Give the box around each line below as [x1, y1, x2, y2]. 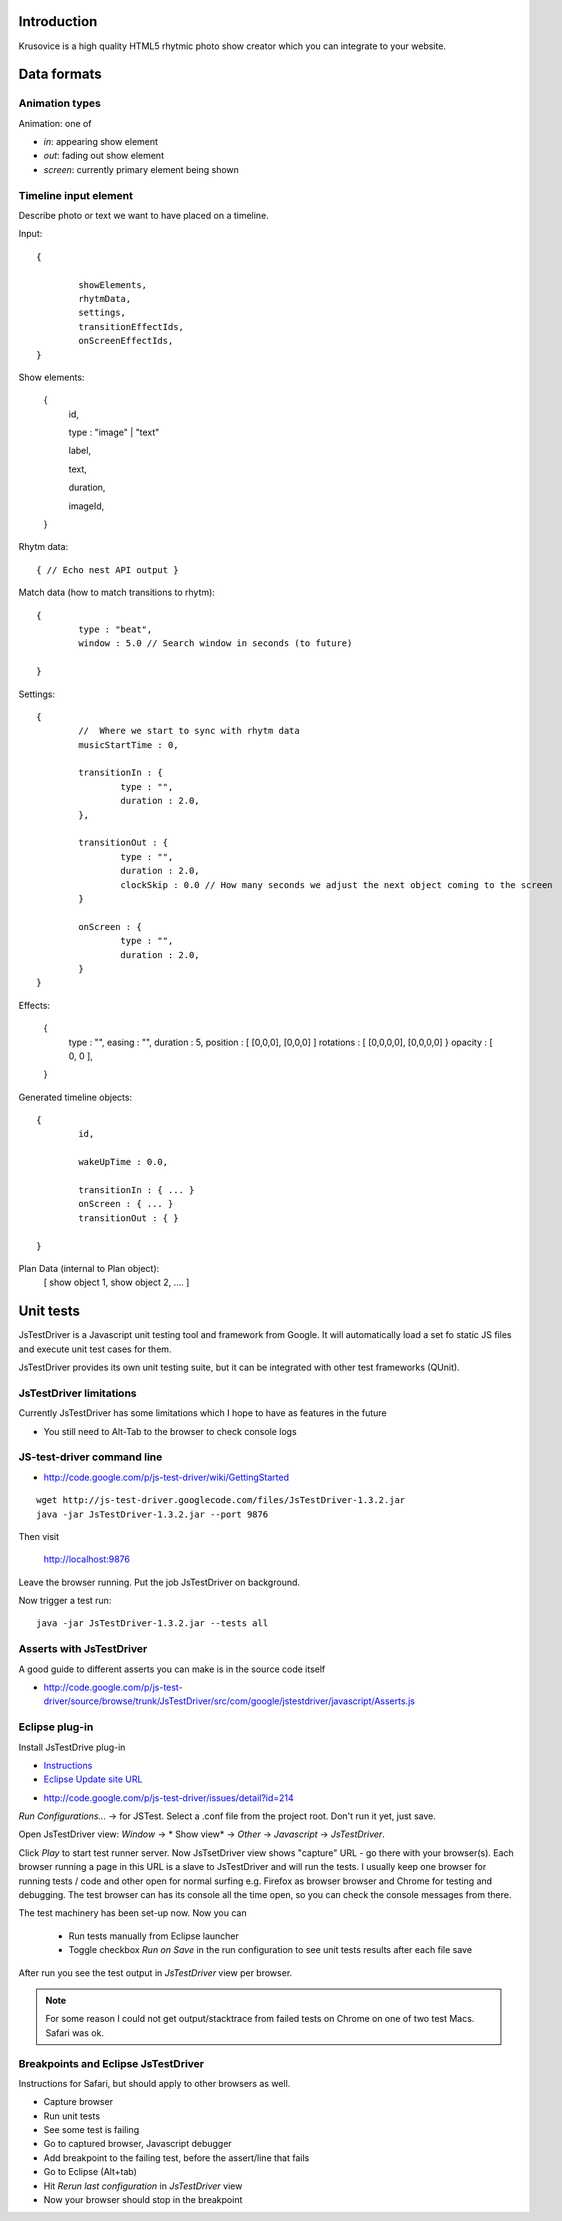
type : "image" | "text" [68, 426, 160, 439]
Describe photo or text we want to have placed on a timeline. [18, 209, 269, 221]
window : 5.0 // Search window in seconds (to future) [78, 638, 353, 649]
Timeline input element [18, 188, 134, 202]
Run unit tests [43, 2110, 100, 2122]
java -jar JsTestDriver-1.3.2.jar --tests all [36, 1618, 269, 1629]
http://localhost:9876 [43, 1553, 130, 1565]
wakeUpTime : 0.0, [78, 1156, 169, 1168]
